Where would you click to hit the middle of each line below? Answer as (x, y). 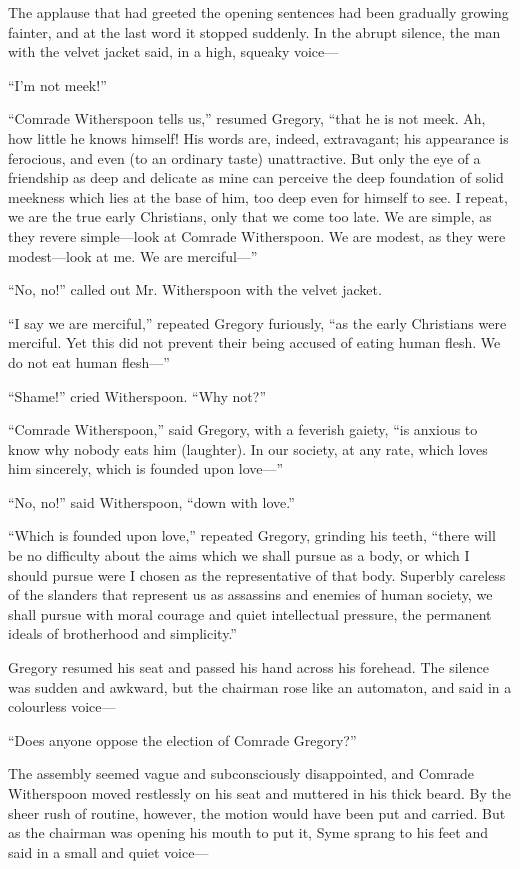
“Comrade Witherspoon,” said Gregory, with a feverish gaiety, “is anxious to (243, 429)
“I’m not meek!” (57, 84)
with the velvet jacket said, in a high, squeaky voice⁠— (173, 51)
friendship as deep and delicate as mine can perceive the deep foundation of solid (256, 177)
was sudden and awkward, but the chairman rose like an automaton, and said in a (260, 686)
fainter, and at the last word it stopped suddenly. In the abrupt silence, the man (254, 31)
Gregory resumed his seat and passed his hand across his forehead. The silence (248, 667)
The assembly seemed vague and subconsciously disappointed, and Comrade (241, 773)
